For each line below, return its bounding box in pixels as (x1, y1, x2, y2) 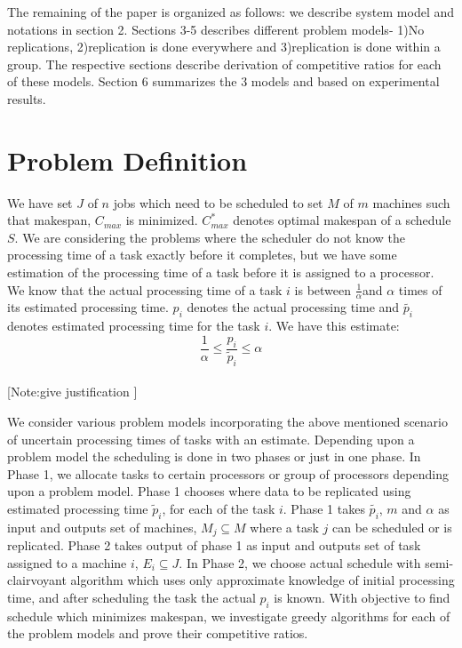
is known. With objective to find (274, 588, 450, 606)
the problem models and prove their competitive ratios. (7, 624, 308, 643)
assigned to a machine (7, 553, 127, 572)
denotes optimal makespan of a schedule (233, 211, 451, 229)
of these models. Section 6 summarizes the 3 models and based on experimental (7, 72, 440, 91)
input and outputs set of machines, (7, 517, 197, 536)
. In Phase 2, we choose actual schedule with (179, 553, 421, 572)
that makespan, (7, 211, 92, 229)
